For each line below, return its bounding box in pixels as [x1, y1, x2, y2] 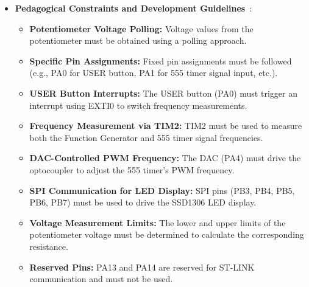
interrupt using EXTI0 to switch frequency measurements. [29, 99, 247, 111]
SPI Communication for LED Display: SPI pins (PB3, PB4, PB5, [29, 184, 295, 196]
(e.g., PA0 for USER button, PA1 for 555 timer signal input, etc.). [29, 66, 278, 79]
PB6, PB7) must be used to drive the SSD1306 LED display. [29, 196, 257, 209]
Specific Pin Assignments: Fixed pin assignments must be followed [29, 54, 292, 67]
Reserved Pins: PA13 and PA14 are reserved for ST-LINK [29, 260, 255, 273]
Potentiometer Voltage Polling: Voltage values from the [29, 22, 254, 35]
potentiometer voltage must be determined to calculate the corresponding [29, 228, 304, 241]
